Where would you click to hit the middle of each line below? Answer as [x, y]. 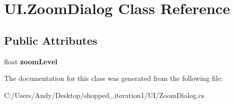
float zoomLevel [31, 61]
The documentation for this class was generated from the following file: [113, 78]
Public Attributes [51, 40]
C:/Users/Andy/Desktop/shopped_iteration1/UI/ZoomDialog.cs [104, 95]
